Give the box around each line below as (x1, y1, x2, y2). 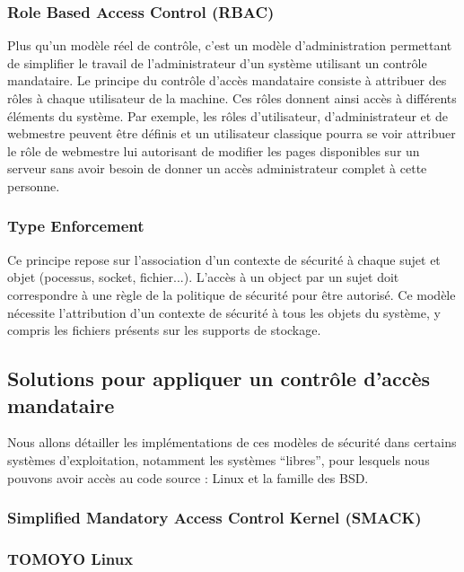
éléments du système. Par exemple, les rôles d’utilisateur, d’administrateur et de (7, 106, 448, 125)
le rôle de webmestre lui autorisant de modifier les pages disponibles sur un (7, 141, 420, 160)
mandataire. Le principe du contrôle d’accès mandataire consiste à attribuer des (7, 71, 447, 90)
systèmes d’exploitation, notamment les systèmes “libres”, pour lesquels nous (7, 450, 430, 469)
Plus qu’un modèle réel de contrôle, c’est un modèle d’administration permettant (7, 36, 452, 55)
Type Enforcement (7, 215, 144, 237)
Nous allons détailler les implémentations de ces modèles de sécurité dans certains (7, 433, 457, 452)
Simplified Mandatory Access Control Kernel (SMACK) (7, 506, 422, 529)
